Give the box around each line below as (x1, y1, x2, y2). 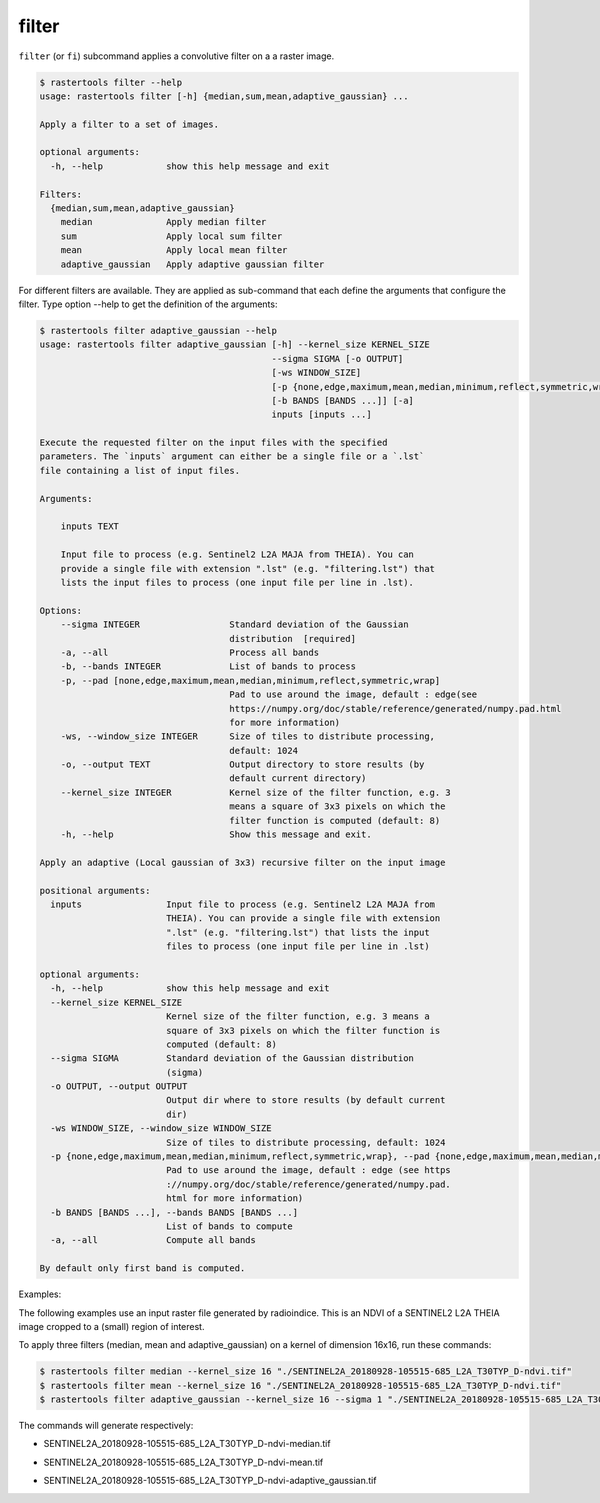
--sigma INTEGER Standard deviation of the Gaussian (60, 619, 409, 630)
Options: (39, 605, 83, 616)
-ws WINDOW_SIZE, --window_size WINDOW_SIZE (50, 1123, 272, 1134)
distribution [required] (229, 633, 357, 644)
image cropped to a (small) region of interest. (18, 1320, 205, 1332)
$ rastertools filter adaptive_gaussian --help (39, 325, 277, 336)
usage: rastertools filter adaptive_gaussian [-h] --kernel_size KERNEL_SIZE (39, 339, 430, 350)
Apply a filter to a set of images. (39, 118, 220, 130)
